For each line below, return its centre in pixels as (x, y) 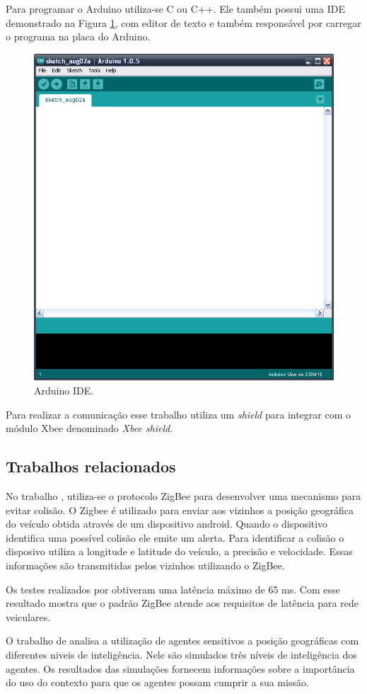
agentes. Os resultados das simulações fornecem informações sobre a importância (180, 668)
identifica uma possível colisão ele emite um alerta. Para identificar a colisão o (175, 537)
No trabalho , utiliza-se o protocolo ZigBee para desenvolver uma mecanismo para (183, 496)
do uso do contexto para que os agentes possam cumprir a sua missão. (157, 682)
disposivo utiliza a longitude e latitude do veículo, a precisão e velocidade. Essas (179, 551)
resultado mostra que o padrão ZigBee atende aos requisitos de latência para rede (182, 603)
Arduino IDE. (64, 391)
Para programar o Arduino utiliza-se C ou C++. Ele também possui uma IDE (175, 8)
